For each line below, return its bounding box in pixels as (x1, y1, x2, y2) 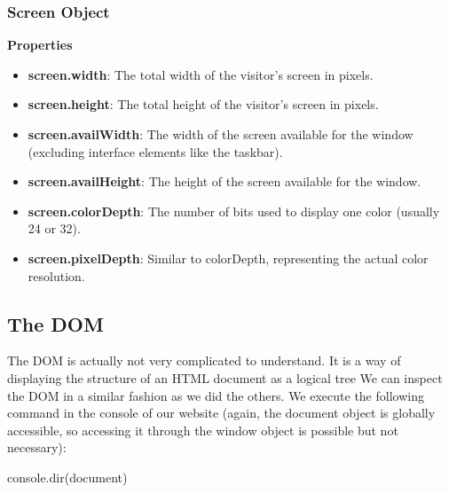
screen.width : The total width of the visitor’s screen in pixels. (28, 65, 374, 83)
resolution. (28, 266, 85, 285)
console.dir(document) (7, 467, 128, 486)
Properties (7, 35, 73, 54)
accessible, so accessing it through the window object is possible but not (7, 420, 398, 439)
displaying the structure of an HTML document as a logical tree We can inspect (7, 368, 443, 387)
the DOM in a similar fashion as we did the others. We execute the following (7, 386, 424, 404)
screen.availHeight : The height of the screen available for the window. (28, 172, 421, 191)
